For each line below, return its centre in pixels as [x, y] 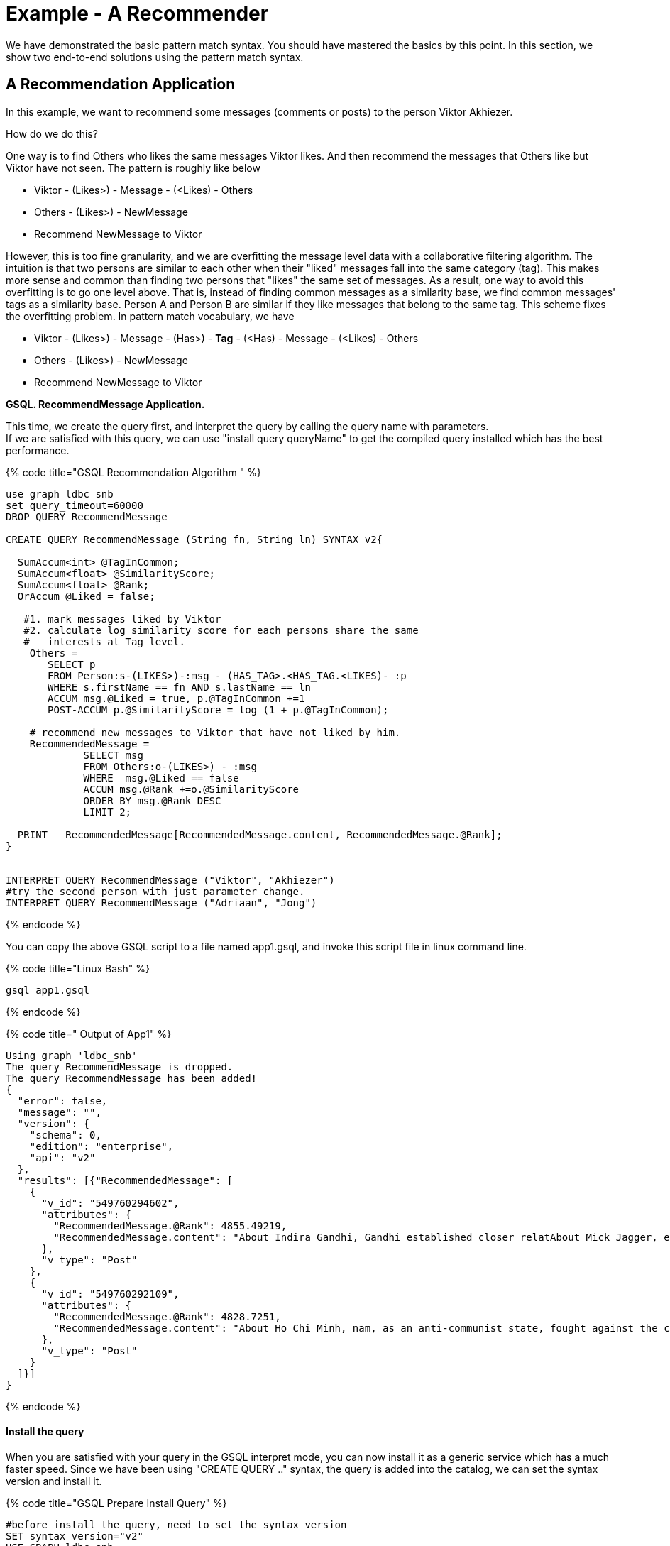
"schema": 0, [65, 1135]
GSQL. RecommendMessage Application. [105, 404]
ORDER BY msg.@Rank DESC [152, 800]
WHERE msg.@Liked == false [161, 778]
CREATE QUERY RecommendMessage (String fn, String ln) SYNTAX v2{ [194, 539]
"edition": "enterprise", [101, 1146]
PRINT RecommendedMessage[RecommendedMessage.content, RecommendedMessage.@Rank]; [260, 834]
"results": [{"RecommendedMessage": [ [125, 1180]
